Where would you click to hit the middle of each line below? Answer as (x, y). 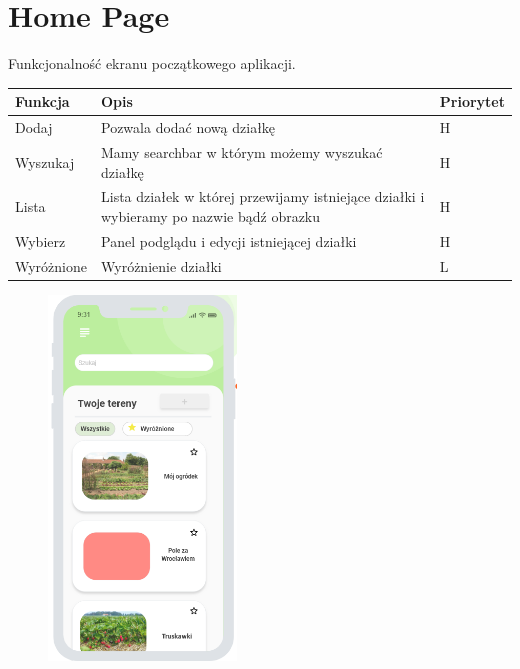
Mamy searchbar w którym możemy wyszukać (242, 151)
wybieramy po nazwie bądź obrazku (211, 215)
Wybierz (40, 240)
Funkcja (42, 101)
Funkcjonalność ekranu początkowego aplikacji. (152, 63)
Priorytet (472, 101)
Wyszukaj (45, 161)
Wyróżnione (51, 265)
